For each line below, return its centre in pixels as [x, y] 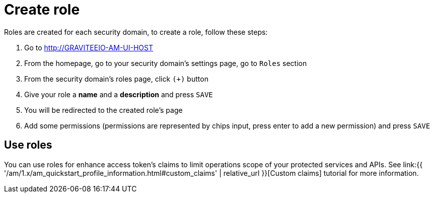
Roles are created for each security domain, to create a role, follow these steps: [136, 32]
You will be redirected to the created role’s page [103, 110]
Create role [42, 10]
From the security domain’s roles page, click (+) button [116, 79]
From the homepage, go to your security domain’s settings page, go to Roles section [166, 63]
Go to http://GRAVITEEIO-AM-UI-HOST [89, 47]
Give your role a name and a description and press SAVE [119, 94]
